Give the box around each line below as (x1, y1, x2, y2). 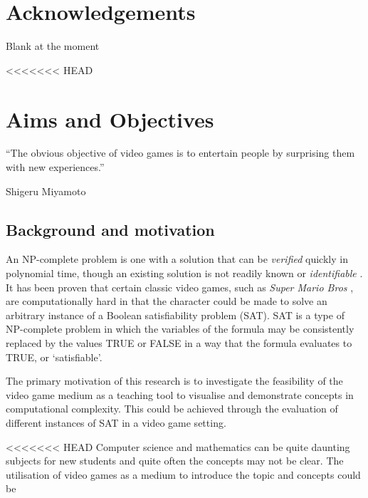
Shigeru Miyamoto (6, 183, 86, 198)
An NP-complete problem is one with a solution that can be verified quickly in (6, 251, 348, 266)
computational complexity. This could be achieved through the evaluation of (6, 401, 338, 416)
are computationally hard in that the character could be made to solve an (6, 294, 327, 308)
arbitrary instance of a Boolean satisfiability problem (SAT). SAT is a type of (6, 307, 345, 322)
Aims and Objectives (6, 104, 214, 133)
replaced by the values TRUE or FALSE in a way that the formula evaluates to (6, 335, 352, 350)
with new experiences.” (6, 160, 105, 175)
